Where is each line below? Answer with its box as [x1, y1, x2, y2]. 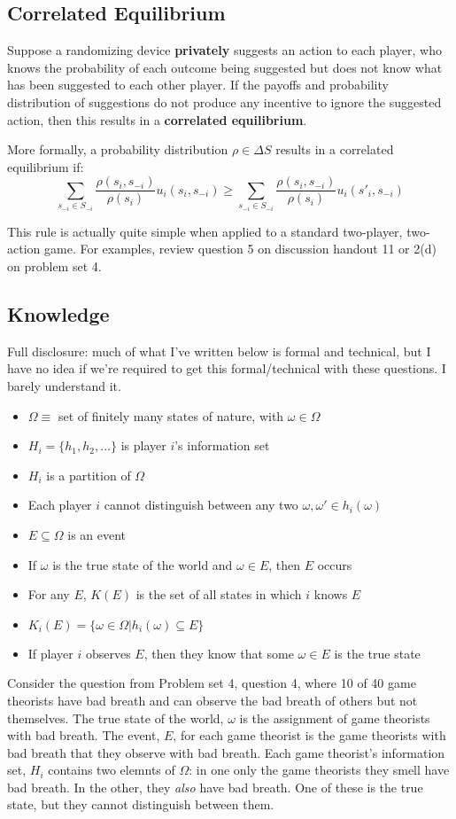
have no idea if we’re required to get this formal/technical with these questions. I [7, 359, 446, 378]
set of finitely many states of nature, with [58, 406, 284, 425]
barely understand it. [7, 376, 121, 394]
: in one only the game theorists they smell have [189, 760, 450, 779]
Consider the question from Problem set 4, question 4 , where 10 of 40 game [7, 674, 416, 692]
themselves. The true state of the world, [7, 708, 224, 727]
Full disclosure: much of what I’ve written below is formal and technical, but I [7, 341, 431, 360]
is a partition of [46, 465, 131, 484]
